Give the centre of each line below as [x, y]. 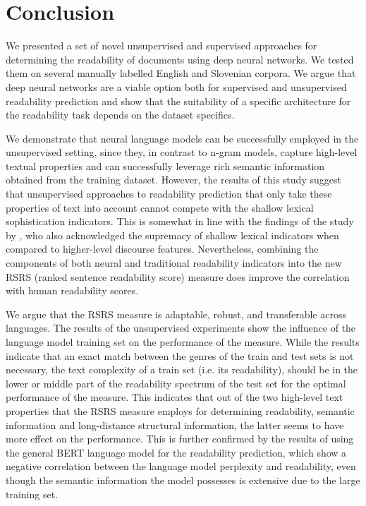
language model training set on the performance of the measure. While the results [183, 342]
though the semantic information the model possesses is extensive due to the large [183, 480]
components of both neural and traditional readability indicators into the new [174, 263]
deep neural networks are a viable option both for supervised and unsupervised [176, 86]
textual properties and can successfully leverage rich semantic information [165, 165]
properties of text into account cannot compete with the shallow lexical [160, 207]
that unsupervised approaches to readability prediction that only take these [169, 194]
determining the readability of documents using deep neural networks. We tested [180, 59]
